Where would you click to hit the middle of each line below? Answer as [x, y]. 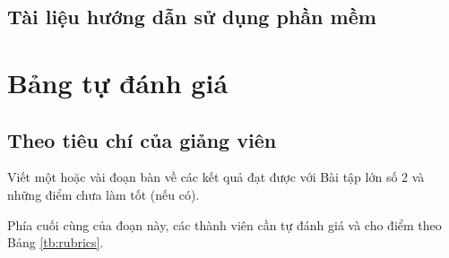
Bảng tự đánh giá [118, 82]
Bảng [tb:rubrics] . [56, 242]
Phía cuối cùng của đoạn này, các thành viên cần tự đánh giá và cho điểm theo [224, 224]
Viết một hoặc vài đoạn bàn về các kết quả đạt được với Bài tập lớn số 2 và [216, 177]
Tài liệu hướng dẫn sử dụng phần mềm [192, 17]
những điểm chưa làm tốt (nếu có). [104, 194]
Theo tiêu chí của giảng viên [142, 139]
